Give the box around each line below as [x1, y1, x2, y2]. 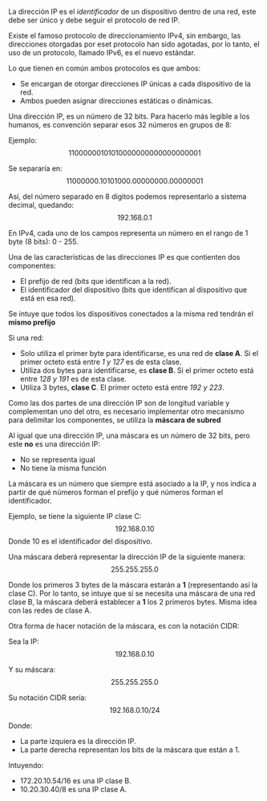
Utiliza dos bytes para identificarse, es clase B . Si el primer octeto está [19, 366, 254, 375]
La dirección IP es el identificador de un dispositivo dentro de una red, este [8, 7, 257, 16]
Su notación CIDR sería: [8, 693, 87, 702]
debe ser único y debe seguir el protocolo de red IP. [8, 15, 180, 25]
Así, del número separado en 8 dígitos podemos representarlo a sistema [8, 192, 247, 201]
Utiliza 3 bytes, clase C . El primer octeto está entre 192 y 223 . [19, 382, 225, 392]
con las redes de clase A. [8, 605, 92, 615]
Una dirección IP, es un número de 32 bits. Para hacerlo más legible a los [8, 111, 250, 121]
